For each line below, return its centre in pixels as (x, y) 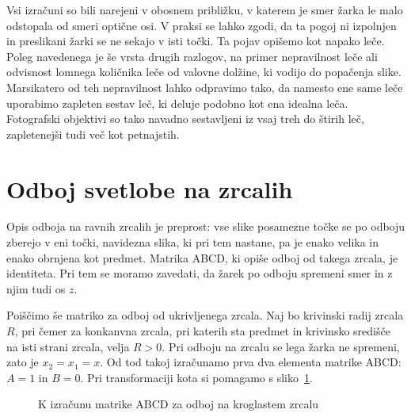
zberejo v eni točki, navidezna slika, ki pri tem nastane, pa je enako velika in (193, 242)
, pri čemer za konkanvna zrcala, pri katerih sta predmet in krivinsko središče (202, 331)
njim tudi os (36, 288)
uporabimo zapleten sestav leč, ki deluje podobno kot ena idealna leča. (177, 103)
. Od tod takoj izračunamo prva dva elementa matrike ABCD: (251, 362)
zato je (23, 362)
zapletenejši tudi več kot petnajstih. (93, 134)
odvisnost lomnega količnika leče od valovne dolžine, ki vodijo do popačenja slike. (204, 72)
